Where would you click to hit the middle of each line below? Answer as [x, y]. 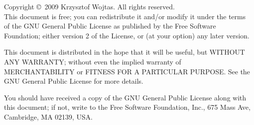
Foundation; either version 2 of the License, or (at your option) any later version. [127, 35]
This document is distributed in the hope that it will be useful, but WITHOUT [125, 52]
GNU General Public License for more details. [74, 81]
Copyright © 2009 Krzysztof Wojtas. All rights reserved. [89, 6]
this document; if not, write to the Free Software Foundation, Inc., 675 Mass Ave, [127, 107]
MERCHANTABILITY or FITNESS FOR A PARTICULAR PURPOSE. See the [127, 71]
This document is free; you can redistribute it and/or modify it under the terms [125, 16]
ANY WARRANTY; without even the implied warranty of [93, 61]
